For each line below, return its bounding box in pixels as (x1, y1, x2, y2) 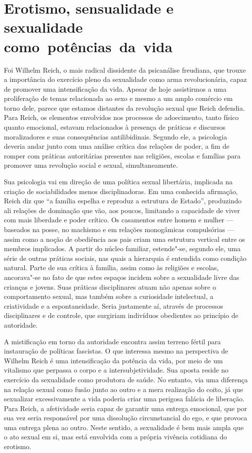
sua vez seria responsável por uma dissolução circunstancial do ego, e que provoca (4, 413, 248, 423)
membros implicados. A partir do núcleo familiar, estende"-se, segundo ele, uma (4, 243, 241, 254)
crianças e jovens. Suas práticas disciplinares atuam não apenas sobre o (4, 281, 216, 292)
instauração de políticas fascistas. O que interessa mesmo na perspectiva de (4, 346, 228, 356)
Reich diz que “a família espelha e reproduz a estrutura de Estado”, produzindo (4, 196, 242, 206)
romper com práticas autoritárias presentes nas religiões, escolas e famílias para (4, 150, 241, 160)
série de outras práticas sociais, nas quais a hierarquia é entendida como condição (4, 253, 247, 263)
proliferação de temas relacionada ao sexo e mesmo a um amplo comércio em (4, 93, 233, 103)
